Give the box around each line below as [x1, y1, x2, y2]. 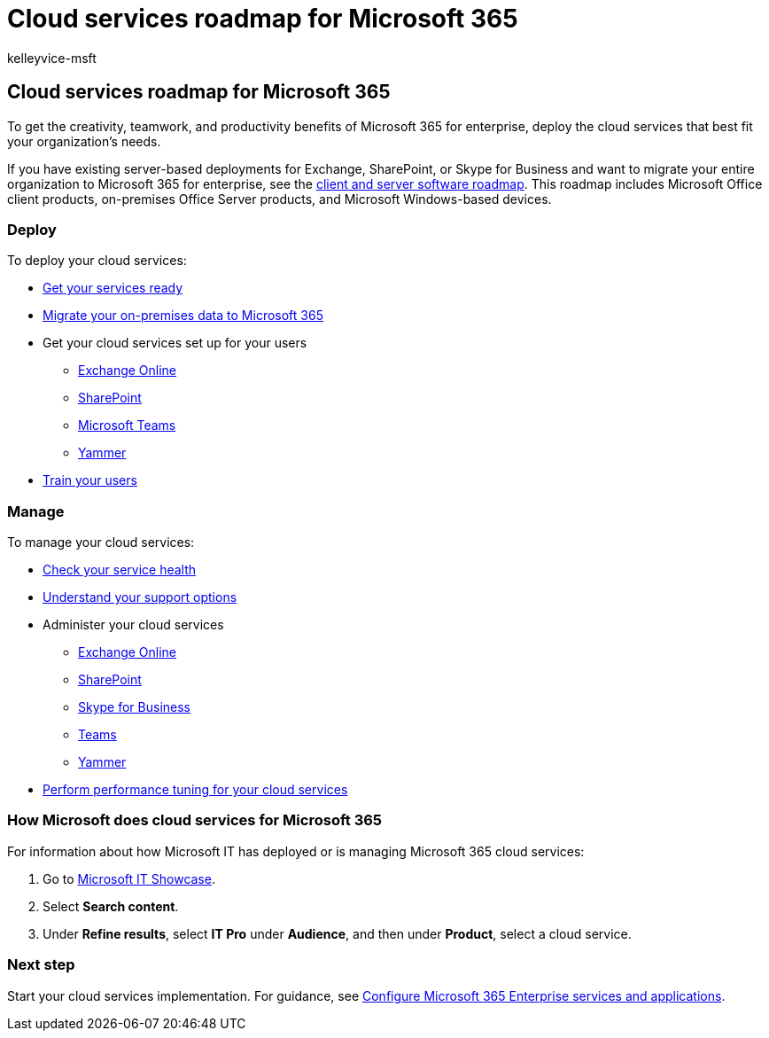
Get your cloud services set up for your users [43, 335, 307, 351]
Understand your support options [43, 589, 237, 605]
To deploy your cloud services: [7, 253, 187, 269]
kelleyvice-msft [7, 50, 97, 66]
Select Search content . [43, 898, 179, 914]
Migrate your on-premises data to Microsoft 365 [43, 308, 323, 324]
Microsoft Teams [78, 418, 176, 433]
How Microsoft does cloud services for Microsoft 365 [7, 811, 383, 830]
